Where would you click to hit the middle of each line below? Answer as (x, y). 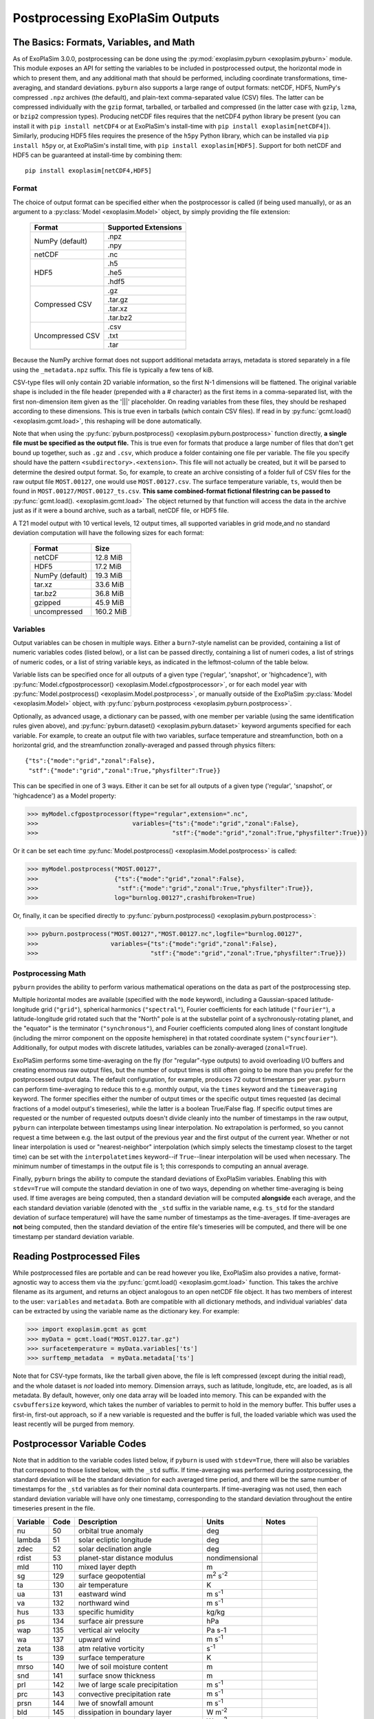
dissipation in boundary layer (125, 1712)
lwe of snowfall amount (116, 1703)
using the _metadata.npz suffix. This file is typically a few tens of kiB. (113, 370)
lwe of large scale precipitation (128, 1685)
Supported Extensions (145, 228)
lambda (29, 1540)
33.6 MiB (110, 584)
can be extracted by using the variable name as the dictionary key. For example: (126, 1311)
